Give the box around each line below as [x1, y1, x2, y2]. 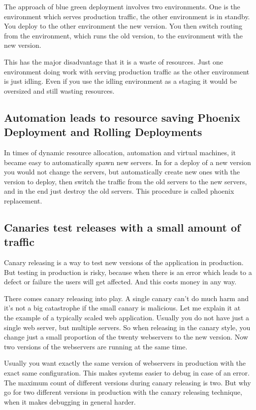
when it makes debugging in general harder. [4, 396, 136, 407]
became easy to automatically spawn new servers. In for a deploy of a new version [4, 157, 251, 167]
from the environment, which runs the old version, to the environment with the [4, 30, 243, 40]
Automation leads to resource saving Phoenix [4, 109, 240, 125]
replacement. [4, 195, 42, 205]
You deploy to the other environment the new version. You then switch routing [4, 21, 243, 31]
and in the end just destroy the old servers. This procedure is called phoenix [4, 186, 234, 196]
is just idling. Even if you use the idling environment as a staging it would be [4, 76, 237, 86]
